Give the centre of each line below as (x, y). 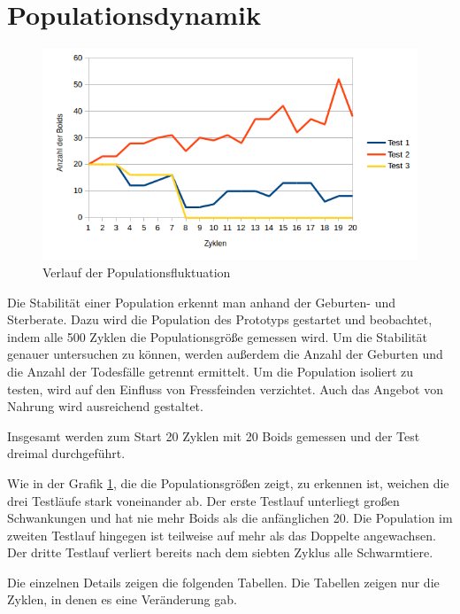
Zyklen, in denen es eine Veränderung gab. (122, 599)
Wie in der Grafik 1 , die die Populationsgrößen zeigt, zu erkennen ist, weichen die (228, 482)
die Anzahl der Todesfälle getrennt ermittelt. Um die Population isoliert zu (211, 371)
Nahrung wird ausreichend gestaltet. (105, 406)
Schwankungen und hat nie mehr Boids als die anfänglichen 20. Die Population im (230, 518)
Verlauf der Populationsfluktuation (137, 272)
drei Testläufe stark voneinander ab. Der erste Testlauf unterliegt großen (203, 500)
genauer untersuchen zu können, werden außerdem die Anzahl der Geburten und (225, 354)
